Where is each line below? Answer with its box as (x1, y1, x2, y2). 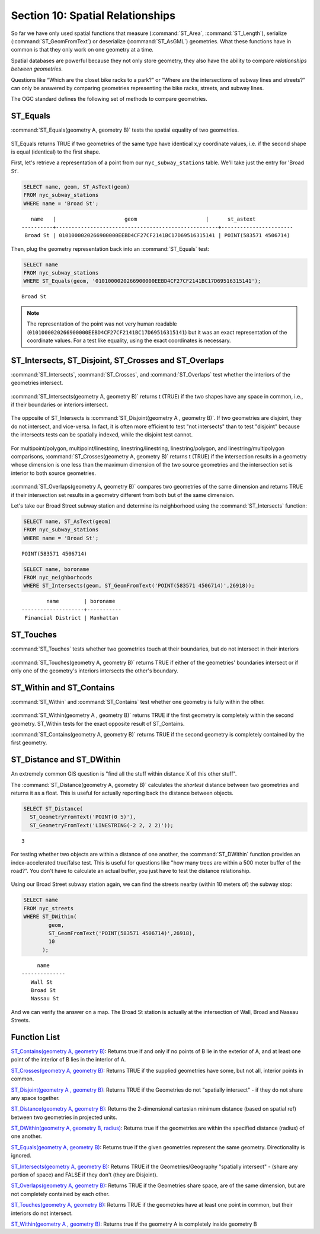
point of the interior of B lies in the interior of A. (11, 1056, 126, 1063)
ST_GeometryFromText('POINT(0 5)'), (30, 814, 136, 821)
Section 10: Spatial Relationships (11, 9, 176, 22)
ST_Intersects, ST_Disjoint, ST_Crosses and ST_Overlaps (11, 355, 225, 365)
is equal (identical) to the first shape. (11, 148, 101, 155)
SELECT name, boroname (23, 566, 89, 572)
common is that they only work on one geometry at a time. (11, 46, 154, 53)
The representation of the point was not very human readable (27, 320, 177, 327)
